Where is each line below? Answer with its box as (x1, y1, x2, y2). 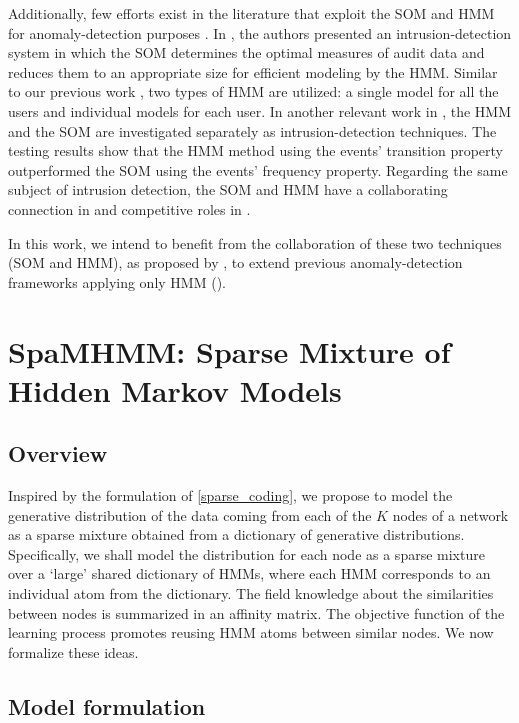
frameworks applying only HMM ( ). (8, 271, 226, 292)
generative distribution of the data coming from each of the (8, 504, 372, 525)
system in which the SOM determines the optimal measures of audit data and (8, 42, 485, 63)
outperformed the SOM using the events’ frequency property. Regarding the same (8, 159, 508, 180)
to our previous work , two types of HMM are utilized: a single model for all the (8, 81, 499, 102)
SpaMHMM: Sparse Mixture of (8, 330, 451, 371)
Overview (8, 438, 108, 469)
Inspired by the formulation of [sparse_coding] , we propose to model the (8, 485, 453, 506)
